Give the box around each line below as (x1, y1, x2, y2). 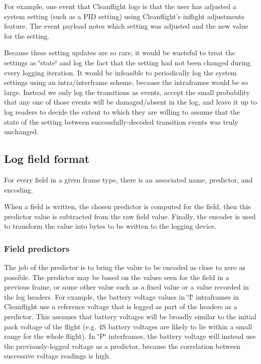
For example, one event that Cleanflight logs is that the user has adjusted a (4, 1, 236, 11)
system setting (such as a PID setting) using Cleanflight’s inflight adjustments (4, 11, 244, 21)
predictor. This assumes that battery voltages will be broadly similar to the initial (4, 311, 256, 322)
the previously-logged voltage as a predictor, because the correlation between (4, 340, 240, 351)
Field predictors (4, 242, 70, 254)
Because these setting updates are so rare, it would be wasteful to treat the (4, 47, 235, 58)
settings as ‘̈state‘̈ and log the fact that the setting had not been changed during (4, 57, 251, 67)
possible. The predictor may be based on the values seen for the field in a (4, 271, 229, 282)
